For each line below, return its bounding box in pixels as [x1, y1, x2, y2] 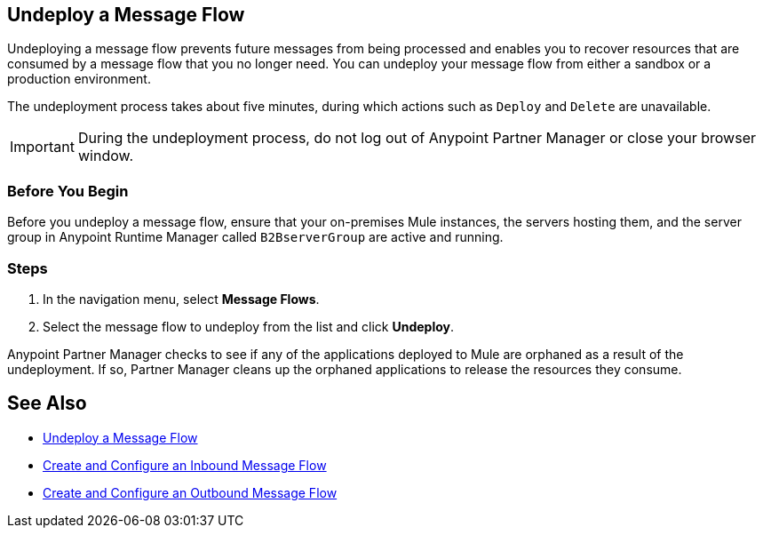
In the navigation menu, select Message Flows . [43, 291, 320, 307]
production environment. [7, 71, 151, 87]
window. [77, 147, 134, 165]
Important [10, 138, 75, 156]
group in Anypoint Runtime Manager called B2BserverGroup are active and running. [7, 229, 504, 245]
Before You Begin [7, 181, 129, 200]
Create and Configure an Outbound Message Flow [43, 484, 338, 500]
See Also [7, 392, 87, 415]
